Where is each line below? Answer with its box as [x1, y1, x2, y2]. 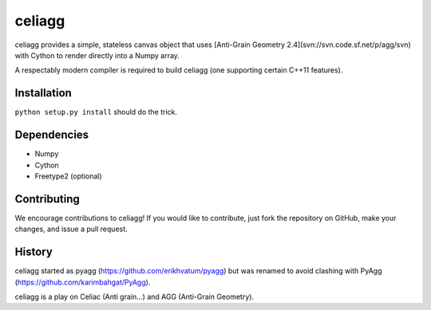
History [14, 245, 53, 259]
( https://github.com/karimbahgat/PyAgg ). [14, 277, 151, 287]
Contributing [14, 192, 80, 206]
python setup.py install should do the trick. [14, 108, 178, 117]
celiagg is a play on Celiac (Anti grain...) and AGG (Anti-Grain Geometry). [14, 292, 255, 301]
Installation [14, 86, 72, 100]
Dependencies [14, 128, 89, 142]
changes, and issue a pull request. [14, 224, 128, 234]
